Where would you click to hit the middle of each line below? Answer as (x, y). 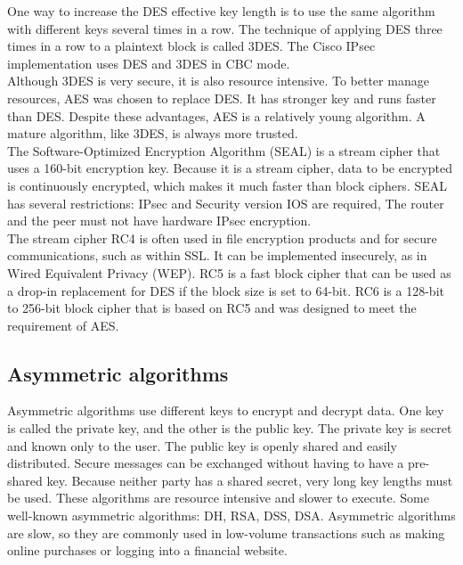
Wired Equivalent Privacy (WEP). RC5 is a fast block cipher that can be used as (229, 272)
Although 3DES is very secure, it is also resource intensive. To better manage (218, 81)
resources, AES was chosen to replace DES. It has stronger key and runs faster (222, 98)
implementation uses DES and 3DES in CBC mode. (149, 63)
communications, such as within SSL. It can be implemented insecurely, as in (217, 255)
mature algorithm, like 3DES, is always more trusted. (153, 133)
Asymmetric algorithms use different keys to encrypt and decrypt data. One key (226, 410)
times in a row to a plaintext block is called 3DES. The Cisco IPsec (191, 46)
